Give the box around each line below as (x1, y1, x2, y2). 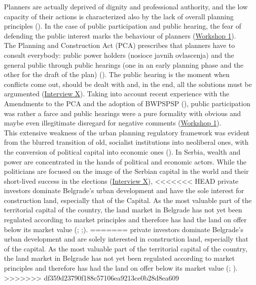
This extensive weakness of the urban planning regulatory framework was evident (4, 127, 250, 137)
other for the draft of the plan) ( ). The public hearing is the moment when (4, 69, 230, 80)
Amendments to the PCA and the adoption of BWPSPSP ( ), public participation (4, 98, 251, 108)
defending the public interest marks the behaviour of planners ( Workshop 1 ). (4, 30, 236, 41)
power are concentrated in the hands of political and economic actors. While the (4, 156, 247, 166)
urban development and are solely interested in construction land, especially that (4, 234, 249, 244)
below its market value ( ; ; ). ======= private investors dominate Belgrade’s (4, 224, 244, 234)
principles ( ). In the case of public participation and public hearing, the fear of (4, 21, 242, 31)
